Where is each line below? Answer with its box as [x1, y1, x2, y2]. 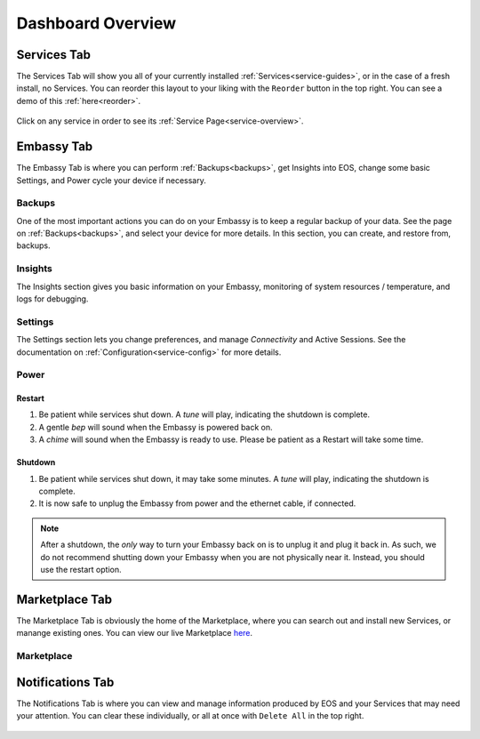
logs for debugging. [16, 293, 89, 304]
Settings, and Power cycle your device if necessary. [16, 174, 206, 186]
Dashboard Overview [16, 13, 177, 33]
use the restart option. [40, 564, 122, 574]
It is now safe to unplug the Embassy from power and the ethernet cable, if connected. [38, 498, 356, 509]
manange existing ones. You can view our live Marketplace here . [16, 628, 253, 639]
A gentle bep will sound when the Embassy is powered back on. [38, 422, 273, 432]
